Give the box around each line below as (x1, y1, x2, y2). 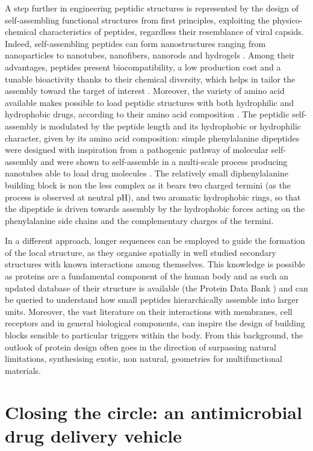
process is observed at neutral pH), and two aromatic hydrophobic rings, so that (5, 190, 301, 203)
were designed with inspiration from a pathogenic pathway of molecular (5, 143, 268, 156)
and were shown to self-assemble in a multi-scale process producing (40, 155, 288, 167)
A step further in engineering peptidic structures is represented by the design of (5, 2, 299, 14)
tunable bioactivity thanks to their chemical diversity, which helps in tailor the (5, 72, 296, 85)
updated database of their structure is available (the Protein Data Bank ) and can (5, 281, 308, 294)
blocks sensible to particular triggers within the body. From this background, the (5, 329, 303, 341)
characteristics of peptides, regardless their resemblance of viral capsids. (39, 25, 304, 38)
